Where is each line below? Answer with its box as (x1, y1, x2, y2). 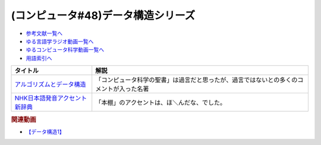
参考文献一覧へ (26, 30, 62, 37)
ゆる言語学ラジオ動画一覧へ (26, 37, 94, 45)
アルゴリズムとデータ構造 (14, 80, 86, 89)
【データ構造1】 (26, 128, 65, 135)
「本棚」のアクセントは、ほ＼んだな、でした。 (95, 99, 226, 107)
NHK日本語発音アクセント (14, 94, 87, 102)
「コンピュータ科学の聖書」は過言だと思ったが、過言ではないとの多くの (95, 76, 298, 84)
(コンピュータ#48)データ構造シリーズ (11, 9, 196, 22)
